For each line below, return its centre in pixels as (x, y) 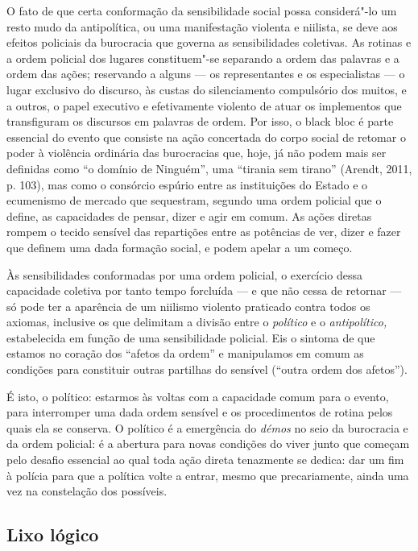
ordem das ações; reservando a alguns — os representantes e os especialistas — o (206, 74)
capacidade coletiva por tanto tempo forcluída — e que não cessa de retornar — (204, 290)
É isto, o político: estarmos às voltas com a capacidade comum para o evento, (198, 396)
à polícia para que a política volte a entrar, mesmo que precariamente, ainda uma (208, 475)
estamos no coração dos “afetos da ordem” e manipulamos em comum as (185, 353)
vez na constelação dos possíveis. (87, 491)
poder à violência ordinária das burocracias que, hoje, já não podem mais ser (197, 153)
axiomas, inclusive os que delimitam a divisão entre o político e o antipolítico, (197, 322)
